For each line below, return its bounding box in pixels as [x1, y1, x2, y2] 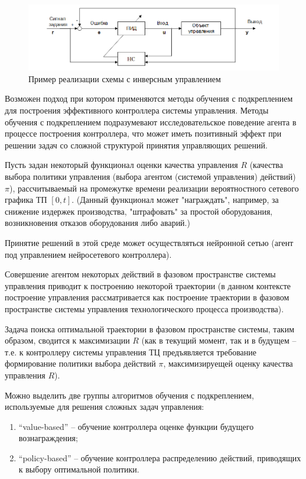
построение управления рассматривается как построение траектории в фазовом [5, 291, 289, 303]
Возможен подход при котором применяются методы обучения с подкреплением [5, 92, 293, 105]
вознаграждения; [18, 432, 78, 444]
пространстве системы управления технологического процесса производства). [5, 302, 284, 315]
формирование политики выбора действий [5, 357, 156, 370]
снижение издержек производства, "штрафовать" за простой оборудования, [5, 205, 273, 217]
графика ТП [5, 193, 47, 206]
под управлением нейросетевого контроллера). [5, 248, 172, 260]
